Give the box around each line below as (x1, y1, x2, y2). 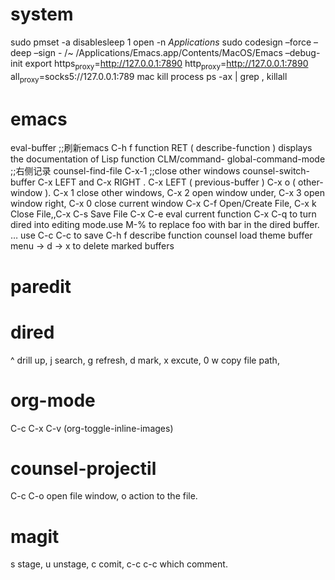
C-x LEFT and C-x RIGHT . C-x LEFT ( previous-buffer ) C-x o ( (37, 176, 297, 188)
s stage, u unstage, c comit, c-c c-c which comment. (10, 558, 228, 570)
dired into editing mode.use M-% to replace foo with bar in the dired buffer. (10, 219, 320, 231)
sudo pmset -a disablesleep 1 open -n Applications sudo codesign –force (10, 36, 312, 48)
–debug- (284, 46, 321, 58)
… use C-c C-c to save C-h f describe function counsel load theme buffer (10, 229, 313, 242)
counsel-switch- (242, 165, 311, 177)
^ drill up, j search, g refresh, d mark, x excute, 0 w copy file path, (10, 354, 280, 366)
